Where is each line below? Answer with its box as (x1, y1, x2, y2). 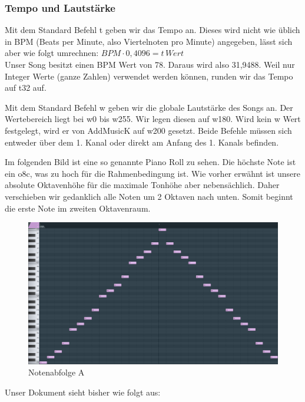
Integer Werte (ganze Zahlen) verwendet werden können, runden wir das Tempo (5, 70, 293, 82)
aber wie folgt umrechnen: (5, 47, 99, 59)
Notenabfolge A (28, 366, 85, 378)
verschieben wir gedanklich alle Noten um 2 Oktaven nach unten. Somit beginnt (5, 190, 293, 202)
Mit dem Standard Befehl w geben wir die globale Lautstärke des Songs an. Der (5, 101, 293, 113)
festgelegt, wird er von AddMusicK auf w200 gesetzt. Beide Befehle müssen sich (5, 124, 292, 136)
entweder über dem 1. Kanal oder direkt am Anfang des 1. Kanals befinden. (5, 136, 279, 148)
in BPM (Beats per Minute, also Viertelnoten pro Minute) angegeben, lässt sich (5, 35, 293, 47)
